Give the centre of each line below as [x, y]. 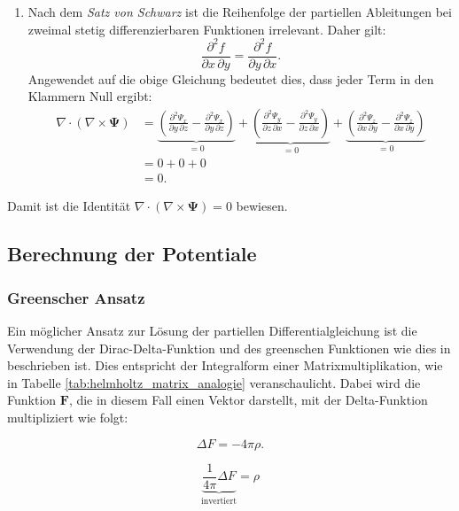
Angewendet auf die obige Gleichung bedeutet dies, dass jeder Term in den [231, 78]
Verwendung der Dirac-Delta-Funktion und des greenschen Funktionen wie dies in [229, 348]
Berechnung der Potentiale [132, 254]
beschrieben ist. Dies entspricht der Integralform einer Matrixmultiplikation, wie [225, 365]
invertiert [219, 501]
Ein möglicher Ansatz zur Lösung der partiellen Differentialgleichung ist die [212, 331]
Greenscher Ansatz [76, 297]
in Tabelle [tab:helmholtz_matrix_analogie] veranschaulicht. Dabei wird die [214, 382]
